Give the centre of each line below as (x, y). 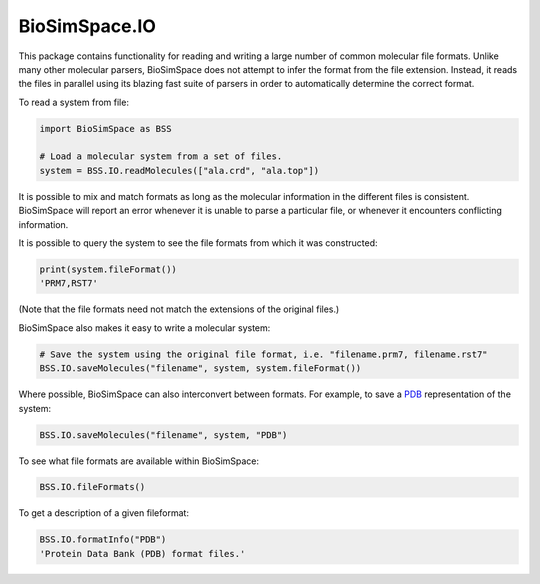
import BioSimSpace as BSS (105, 128)
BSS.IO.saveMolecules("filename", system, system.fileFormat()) (200, 368)
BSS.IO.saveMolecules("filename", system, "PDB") (163, 434)
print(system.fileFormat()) (108, 269)
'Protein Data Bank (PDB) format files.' (142, 553)
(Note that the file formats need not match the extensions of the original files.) (179, 309)
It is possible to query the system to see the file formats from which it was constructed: (198, 243)
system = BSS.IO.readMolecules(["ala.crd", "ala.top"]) (179, 170)
